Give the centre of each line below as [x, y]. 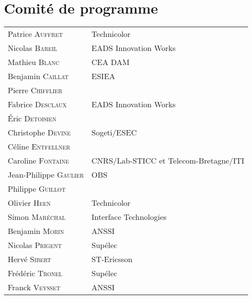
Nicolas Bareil [33, 48]
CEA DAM [110, 62]
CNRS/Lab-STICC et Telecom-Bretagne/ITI [168, 161]
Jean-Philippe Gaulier [46, 175]
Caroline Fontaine [39, 161]
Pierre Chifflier [35, 90]
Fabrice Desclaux [37, 104]
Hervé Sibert [30, 259]
